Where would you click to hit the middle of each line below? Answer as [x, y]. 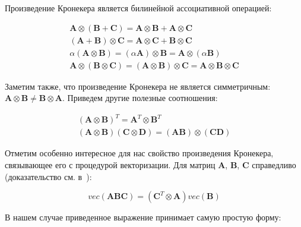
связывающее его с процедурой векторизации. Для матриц [110, 165]
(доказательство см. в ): [48, 176]
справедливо [274, 165]
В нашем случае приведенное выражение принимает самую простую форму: [143, 217]
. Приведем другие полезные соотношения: [140, 98]
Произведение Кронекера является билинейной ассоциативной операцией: [138, 8]
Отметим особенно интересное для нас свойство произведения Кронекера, [139, 153]
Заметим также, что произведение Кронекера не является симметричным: [138, 86]
